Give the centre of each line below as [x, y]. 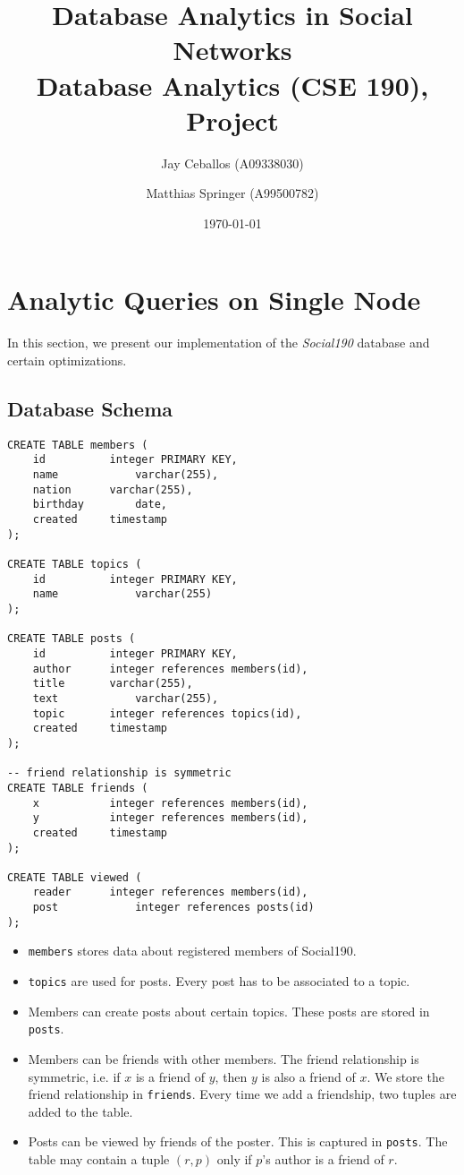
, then [231, 1076]
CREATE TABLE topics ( [75, 565]
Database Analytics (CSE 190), [232, 85]
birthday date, [100, 505]
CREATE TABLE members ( [78, 445]
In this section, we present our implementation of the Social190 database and [219, 343]
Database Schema [90, 408]
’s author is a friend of [323, 1159]
